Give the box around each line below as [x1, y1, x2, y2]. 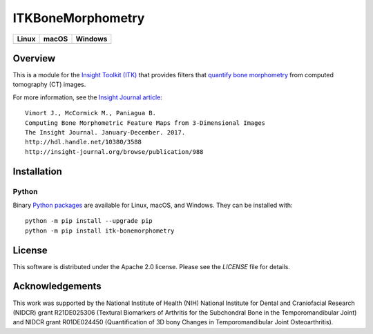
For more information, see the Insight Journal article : [12, 93, 162, 101]
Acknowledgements [12, 280, 102, 293]
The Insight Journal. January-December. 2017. [25, 128, 186, 137]
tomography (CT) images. [12, 80, 86, 89]
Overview [12, 52, 56, 64]
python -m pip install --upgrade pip [25, 217, 153, 225]
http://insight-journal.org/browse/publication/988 [25, 148, 204, 155]
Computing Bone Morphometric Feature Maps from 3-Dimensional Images [25, 119, 266, 127]
